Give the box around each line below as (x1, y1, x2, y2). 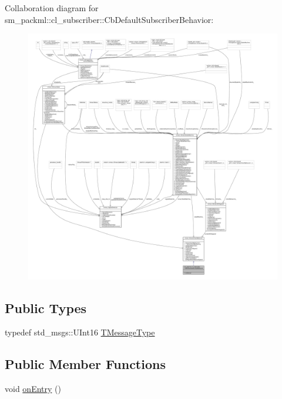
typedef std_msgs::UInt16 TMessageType (5, 326, 155, 338)
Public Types (5, 298, 87, 317)
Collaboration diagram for (5, 2, 99, 14)
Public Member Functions (5, 355, 166, 373)
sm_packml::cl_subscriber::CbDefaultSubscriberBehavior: (5, 13, 214, 25)
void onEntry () (5, 383, 61, 395)
